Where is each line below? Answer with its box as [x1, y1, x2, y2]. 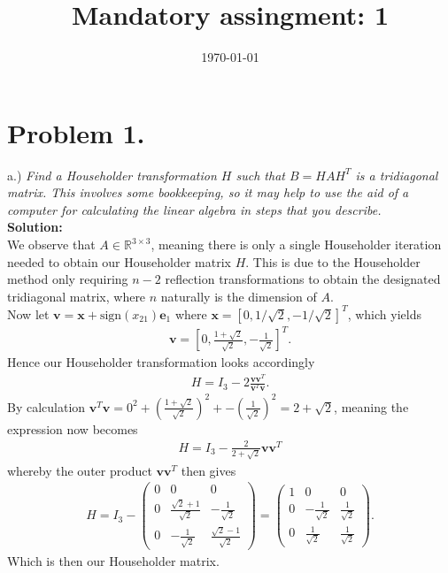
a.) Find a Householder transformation [7, 165, 217, 184]
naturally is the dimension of [160, 286, 317, 305]
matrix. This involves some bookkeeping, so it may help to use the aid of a [7, 183, 409, 202]
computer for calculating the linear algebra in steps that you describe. [7, 200, 382, 218]
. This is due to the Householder [245, 252, 421, 271]
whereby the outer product [7, 461, 152, 479]
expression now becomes [7, 419, 138, 438]
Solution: [7, 218, 63, 236]
